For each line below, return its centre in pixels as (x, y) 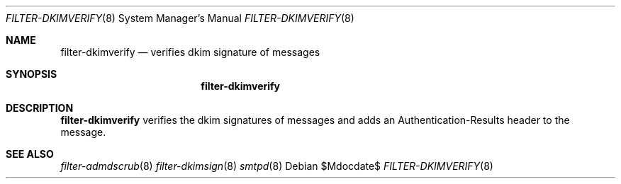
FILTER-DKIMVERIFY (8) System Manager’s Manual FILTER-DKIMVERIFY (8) (180, 18)
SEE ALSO (30, 154)
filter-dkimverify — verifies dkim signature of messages (190, 52)
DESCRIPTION (40, 108)
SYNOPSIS (32, 74)
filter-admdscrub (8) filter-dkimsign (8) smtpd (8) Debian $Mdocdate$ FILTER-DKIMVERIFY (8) (277, 166)
